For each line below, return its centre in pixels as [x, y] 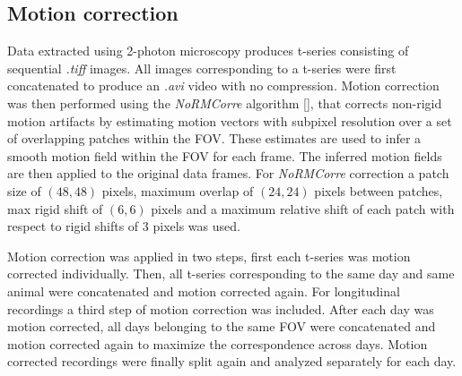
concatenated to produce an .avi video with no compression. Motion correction [223, 85]
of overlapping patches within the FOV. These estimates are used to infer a [214, 138]
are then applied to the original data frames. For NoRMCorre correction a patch [228, 173]
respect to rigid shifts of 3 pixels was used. [124, 226]
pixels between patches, [379, 190]
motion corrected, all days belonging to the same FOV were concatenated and [222, 326]
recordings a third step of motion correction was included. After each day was [221, 308]
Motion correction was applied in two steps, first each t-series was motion [209, 256]
